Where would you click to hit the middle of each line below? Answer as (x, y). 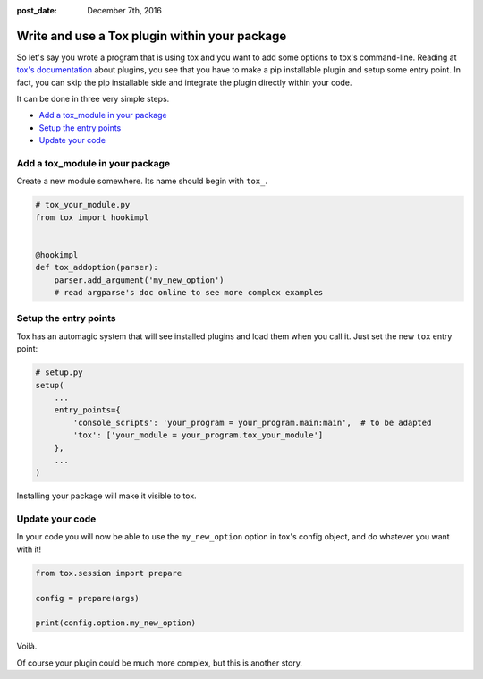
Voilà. (27, 646)
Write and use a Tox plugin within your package (152, 36)
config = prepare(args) (88, 598)
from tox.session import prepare (109, 573)
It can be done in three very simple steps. (93, 99)
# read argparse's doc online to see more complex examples (189, 293)
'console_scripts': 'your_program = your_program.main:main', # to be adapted (252, 422)
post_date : (37, 10)
